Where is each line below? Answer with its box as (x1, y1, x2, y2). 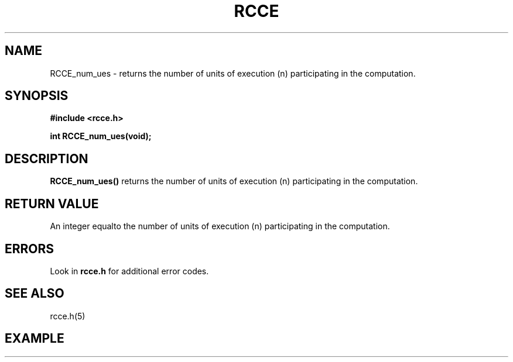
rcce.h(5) (50, 311, 85, 321)
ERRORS (5, 241, 54, 256)
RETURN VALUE (5, 196, 99, 211)
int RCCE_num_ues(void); (50, 131, 152, 142)
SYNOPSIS (5, 88, 69, 104)
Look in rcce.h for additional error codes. (50, 266, 209, 276)
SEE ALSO (5, 286, 64, 301)
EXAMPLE (5, 331, 64, 346)
